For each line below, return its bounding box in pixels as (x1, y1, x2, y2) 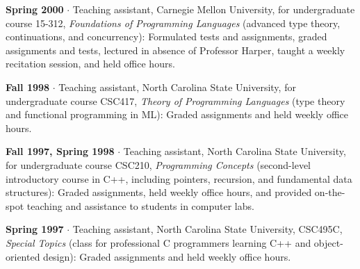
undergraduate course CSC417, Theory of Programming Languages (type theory (6, 93, 345, 108)
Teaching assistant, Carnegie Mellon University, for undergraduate (72, 2, 355, 16)
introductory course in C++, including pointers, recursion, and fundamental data (6, 171, 352, 186)
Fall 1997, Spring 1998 (6, 144, 115, 158)
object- (313, 235, 343, 250)
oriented (6, 249, 40, 263)
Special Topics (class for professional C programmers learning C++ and (6, 235, 311, 250)
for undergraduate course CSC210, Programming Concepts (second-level (6, 157, 311, 172)
